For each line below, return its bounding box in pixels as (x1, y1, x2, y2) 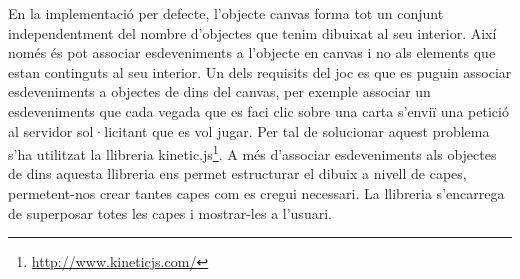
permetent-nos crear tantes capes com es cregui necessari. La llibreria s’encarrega (8, 183, 505, 203)
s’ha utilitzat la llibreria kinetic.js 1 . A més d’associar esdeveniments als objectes (8, 141, 497, 164)
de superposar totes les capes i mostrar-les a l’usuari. (8, 202, 332, 223)
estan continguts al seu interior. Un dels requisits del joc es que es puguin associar (8, 61, 512, 82)
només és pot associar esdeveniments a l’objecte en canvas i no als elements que (8, 42, 496, 63)
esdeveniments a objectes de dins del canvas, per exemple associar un (8, 81, 431, 102)
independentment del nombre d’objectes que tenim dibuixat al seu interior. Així (8, 22, 497, 43)
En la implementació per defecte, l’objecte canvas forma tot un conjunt (8, 3, 444, 23)
